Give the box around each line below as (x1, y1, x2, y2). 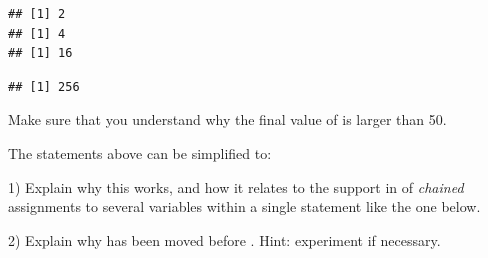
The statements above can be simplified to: (8, 142, 272, 163)
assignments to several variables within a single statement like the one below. (8, 196, 481, 217)
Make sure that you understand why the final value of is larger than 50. (8, 109, 447, 130)
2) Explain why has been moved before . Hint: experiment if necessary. (8, 229, 441, 250)
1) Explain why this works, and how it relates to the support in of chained (8, 176, 464, 197)
